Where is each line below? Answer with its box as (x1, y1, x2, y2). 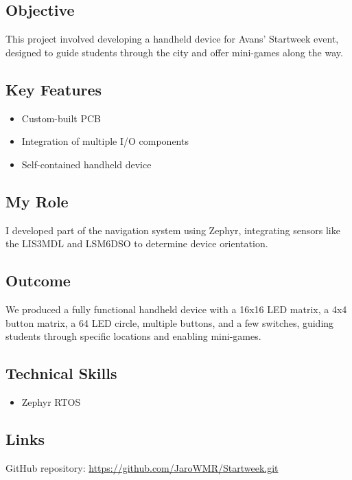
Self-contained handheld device (21, 157, 152, 171)
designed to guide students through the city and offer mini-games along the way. (5, 45, 343, 59)
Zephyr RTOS (21, 394, 81, 409)
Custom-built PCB (21, 111, 101, 125)
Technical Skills (5, 363, 117, 384)
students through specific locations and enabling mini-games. (5, 329, 261, 343)
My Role (5, 190, 69, 212)
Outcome (5, 270, 71, 291)
